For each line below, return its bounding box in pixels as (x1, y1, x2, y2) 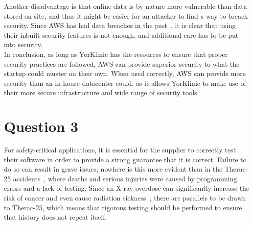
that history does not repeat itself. (4, 212, 107, 222)
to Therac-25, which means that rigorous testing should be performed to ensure (4, 202, 242, 212)
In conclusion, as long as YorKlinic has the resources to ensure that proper (4, 49, 228, 59)
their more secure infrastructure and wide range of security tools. (4, 87, 199, 98)
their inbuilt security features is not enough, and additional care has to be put (4, 29, 239, 40)
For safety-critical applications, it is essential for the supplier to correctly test (4, 145, 236, 155)
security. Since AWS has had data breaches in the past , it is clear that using (4, 20, 236, 30)
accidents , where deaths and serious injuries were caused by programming (13, 173, 237, 183)
